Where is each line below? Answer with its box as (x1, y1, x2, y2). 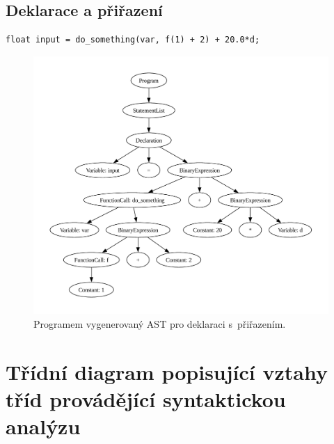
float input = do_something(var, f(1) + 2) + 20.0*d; (6, 35, 260, 45)
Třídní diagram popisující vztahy (6, 357, 328, 386)
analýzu (6, 412, 81, 441)
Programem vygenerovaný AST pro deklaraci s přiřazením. (33, 316, 286, 331)
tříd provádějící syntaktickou (6, 384, 286, 413)
